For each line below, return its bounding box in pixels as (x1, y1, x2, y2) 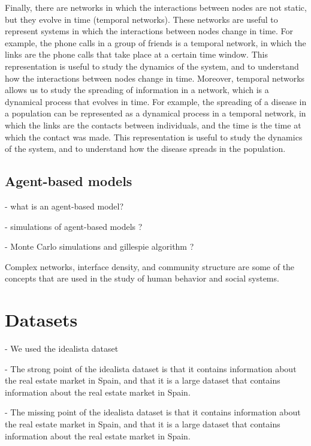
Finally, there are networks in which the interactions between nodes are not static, (5, 1, 307, 13)
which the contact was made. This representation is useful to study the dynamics (5, 130, 303, 143)
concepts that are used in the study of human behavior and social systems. (5, 272, 279, 285)
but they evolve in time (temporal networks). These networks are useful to (5, 13, 278, 25)
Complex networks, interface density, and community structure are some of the (5, 260, 295, 273)
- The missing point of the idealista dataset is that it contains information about (5, 406, 301, 418)
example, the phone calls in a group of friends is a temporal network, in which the (5, 36, 306, 49)
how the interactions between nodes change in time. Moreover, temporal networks (5, 71, 305, 84)
